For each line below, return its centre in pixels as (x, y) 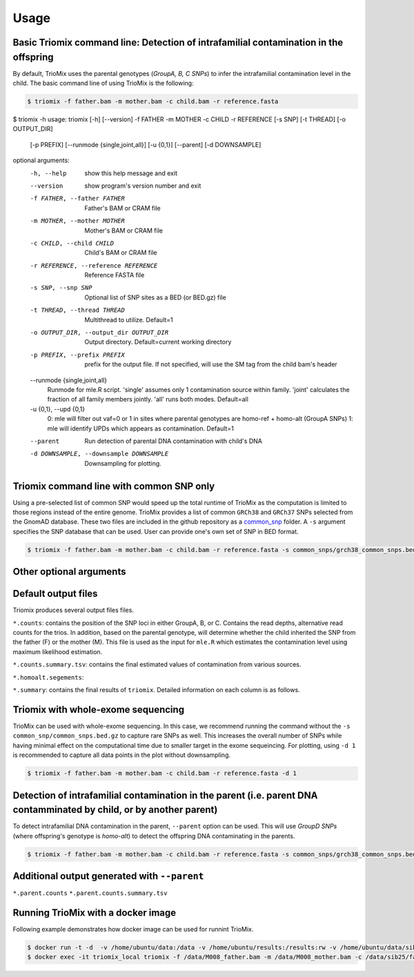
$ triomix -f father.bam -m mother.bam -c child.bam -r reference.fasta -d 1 (162, 773)
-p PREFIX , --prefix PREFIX (78, 355)
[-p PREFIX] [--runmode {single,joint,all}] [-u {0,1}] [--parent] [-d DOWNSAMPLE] (146, 144)
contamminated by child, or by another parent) (115, 810)
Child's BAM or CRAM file (121, 253)
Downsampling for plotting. (123, 463)
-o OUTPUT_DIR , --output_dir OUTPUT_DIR (99, 333)
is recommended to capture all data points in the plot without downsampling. (122, 755)
